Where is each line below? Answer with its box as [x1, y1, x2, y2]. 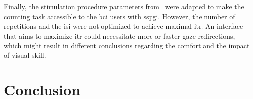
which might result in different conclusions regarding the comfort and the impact [4, 40, 250, 50]
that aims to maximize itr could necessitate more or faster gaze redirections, [4, 30, 235, 41]
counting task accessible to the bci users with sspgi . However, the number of [4, 11, 235, 21]
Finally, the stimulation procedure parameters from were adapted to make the [4, 1, 244, 11]
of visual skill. [4, 49, 46, 60]
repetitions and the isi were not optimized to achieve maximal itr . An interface [4, 21, 243, 31]
